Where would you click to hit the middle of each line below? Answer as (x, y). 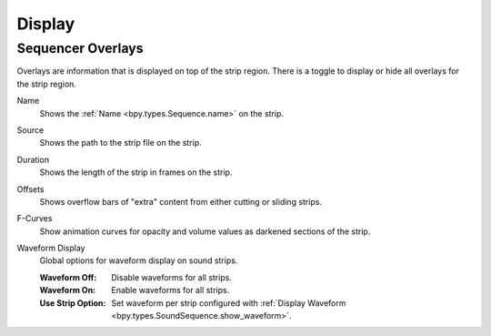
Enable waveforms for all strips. (170, 290)
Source (30, 130)
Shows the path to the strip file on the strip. (120, 143)
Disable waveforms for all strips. (171, 277)
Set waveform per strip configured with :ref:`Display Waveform (229, 303)
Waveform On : (68, 290)
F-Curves (35, 219)
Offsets (30, 189)
